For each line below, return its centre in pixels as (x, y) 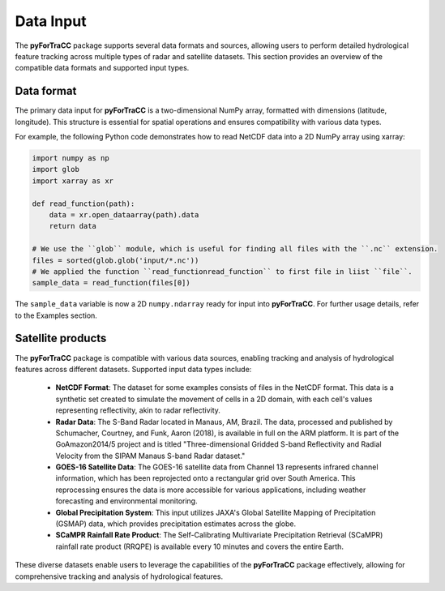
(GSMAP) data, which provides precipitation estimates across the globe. (176, 524)
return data (73, 226)
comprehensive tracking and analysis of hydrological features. (119, 576)
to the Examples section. (56, 315)
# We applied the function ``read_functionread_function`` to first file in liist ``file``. (222, 271)
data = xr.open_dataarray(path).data (124, 214)
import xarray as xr (73, 181)
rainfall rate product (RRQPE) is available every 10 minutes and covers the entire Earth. (200, 546)
